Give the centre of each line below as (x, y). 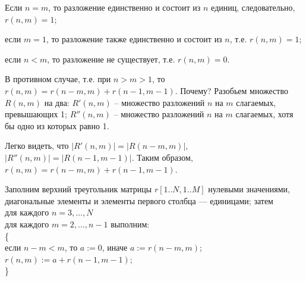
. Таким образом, (162, 157)
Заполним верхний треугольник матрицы (78, 189)
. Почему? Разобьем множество (231, 90)
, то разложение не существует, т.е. (111, 59)
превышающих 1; (36, 114)
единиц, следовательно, (253, 7)
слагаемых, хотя (264, 114)
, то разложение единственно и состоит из (124, 7)
